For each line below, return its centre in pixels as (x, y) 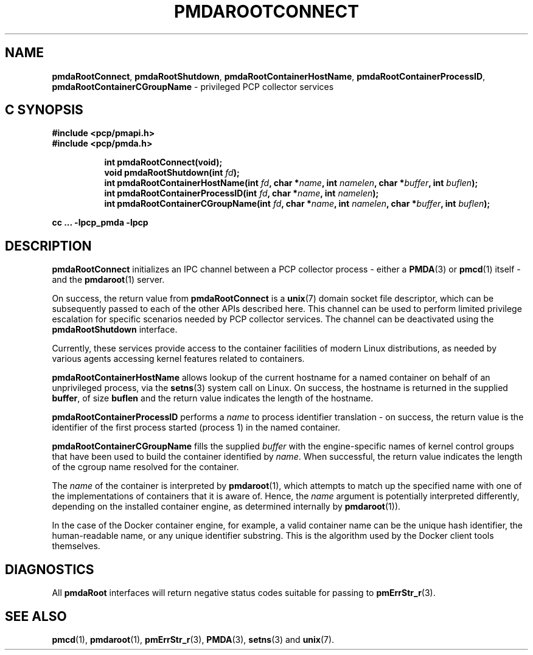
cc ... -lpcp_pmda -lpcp (100, 223)
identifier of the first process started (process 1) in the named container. (196, 428)
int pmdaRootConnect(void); (163, 162)
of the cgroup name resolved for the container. (145, 467)
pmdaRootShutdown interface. (115, 330)
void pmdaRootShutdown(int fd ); (172, 173)
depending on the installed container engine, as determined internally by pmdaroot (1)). (226, 507)
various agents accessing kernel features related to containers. (178, 359)
